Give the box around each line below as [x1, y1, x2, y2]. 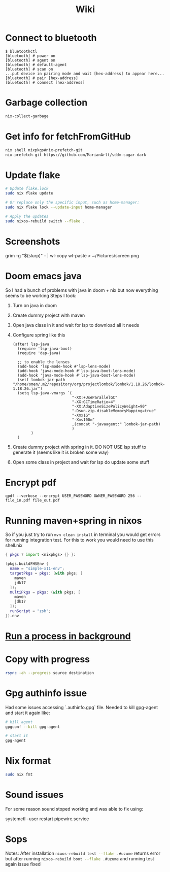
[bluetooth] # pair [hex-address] [5, 75, 79, 81]
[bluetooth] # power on [5, 53, 56, 58]
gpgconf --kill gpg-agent [5, 724, 60, 729]
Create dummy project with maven [12, 312, 85, 318]
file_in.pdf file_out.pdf [5, 498, 60, 503]
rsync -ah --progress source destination [5, 670, 94, 676]
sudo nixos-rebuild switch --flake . [5, 218, 85, 224]
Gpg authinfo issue [5, 687, 87, 699]
